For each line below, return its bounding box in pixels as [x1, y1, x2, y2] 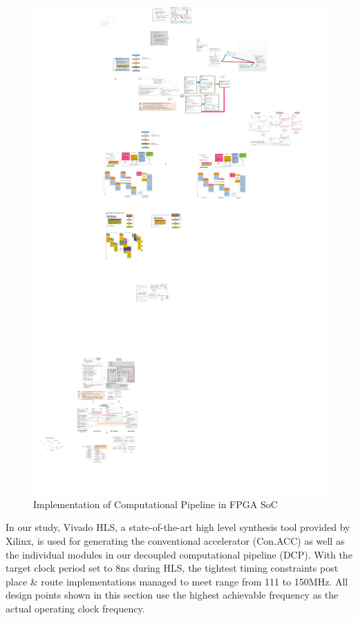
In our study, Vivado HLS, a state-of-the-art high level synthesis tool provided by [6, 520, 350, 534]
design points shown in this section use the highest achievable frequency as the [6, 588, 339, 602]
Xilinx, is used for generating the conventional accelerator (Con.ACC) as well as [6, 534, 345, 548]
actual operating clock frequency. [6, 601, 145, 616]
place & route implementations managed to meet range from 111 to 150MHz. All [6, 574, 348, 588]
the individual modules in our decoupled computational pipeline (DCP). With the [6, 547, 352, 561]
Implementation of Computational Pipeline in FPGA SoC [33, 496, 278, 511]
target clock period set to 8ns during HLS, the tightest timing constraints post [6, 561, 339, 575]
